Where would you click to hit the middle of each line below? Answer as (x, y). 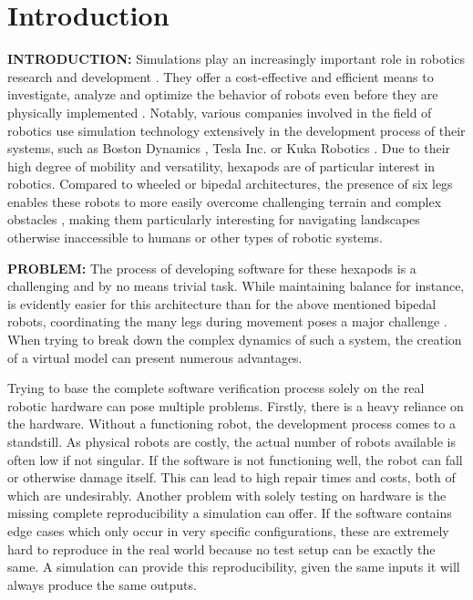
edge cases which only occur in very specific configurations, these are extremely (228, 530)
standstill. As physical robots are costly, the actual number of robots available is (231, 441)
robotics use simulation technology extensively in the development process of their (236, 130)
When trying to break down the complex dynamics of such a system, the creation (235, 340)
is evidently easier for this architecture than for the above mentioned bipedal (222, 303)
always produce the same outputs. (102, 584)
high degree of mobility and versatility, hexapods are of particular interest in (221, 166)
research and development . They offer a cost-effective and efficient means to (221, 76)
